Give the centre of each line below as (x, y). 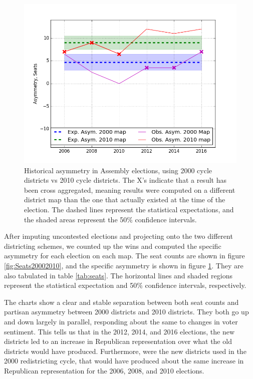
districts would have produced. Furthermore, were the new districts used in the (125, 351)
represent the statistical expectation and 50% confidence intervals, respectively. (125, 285)
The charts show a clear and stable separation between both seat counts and (121, 302)
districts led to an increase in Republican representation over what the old (118, 341)
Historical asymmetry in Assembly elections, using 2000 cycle (118, 170)
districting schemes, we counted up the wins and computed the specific (113, 246)
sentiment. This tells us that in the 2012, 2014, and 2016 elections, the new (119, 331)
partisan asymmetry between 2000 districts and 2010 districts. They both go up (126, 312)
